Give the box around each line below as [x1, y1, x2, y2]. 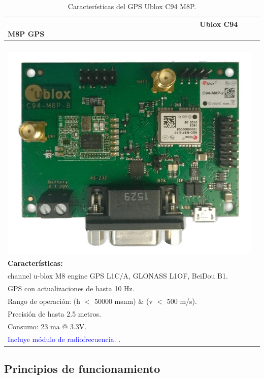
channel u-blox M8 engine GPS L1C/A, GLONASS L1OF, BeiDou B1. [8, 270, 228, 281]
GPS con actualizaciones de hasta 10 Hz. [8, 283, 135, 294]
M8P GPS [8, 28, 45, 39]
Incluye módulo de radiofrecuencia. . [8, 333, 121, 344]
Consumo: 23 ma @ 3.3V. [8, 321, 87, 331]
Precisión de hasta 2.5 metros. [8, 308, 102, 319]
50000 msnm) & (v [94, 296, 153, 306]
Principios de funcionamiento [4, 361, 160, 376]
